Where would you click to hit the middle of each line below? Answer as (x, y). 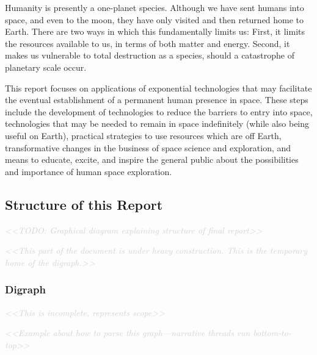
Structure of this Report (84, 204)
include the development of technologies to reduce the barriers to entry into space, (159, 111)
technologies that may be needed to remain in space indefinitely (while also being (157, 124)
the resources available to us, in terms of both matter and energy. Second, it (148, 43)
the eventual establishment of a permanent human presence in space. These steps (157, 100)
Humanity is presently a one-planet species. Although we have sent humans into (155, 7)
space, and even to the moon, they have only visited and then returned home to (155, 19)
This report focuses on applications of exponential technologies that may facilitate (158, 88)
